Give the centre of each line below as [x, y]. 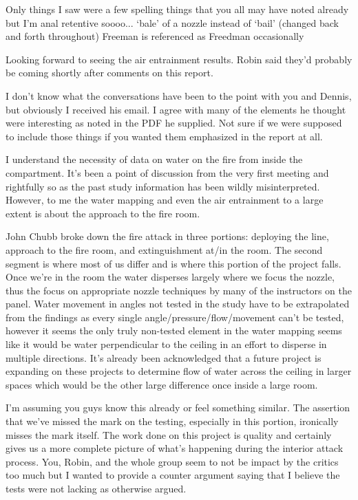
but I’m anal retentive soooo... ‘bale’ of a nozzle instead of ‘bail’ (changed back [172, 22]
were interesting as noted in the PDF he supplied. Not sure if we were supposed [174, 123]
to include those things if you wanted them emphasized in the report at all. [164, 136]
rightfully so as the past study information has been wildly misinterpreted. [163, 186]
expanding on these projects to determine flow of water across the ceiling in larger [179, 371]
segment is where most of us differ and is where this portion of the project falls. [173, 263]
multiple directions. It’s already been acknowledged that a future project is [164, 357]
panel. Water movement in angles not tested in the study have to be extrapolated [178, 304]
